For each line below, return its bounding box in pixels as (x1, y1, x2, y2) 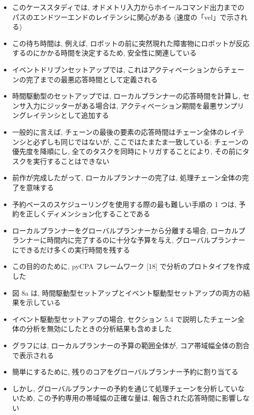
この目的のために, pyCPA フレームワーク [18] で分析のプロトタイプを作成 (12, 261, 250, 271)
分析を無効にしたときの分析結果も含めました (26, 323, 172, 334)
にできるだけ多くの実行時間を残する (12, 244, 130, 255)
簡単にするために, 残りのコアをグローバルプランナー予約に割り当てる (12, 366, 239, 377)
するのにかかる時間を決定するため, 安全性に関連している (12, 48, 197, 58)
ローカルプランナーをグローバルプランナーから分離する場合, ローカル (12, 225, 239, 235)
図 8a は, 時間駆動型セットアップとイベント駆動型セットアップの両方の (12, 287, 243, 298)
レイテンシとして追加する (26, 110, 109, 120)
